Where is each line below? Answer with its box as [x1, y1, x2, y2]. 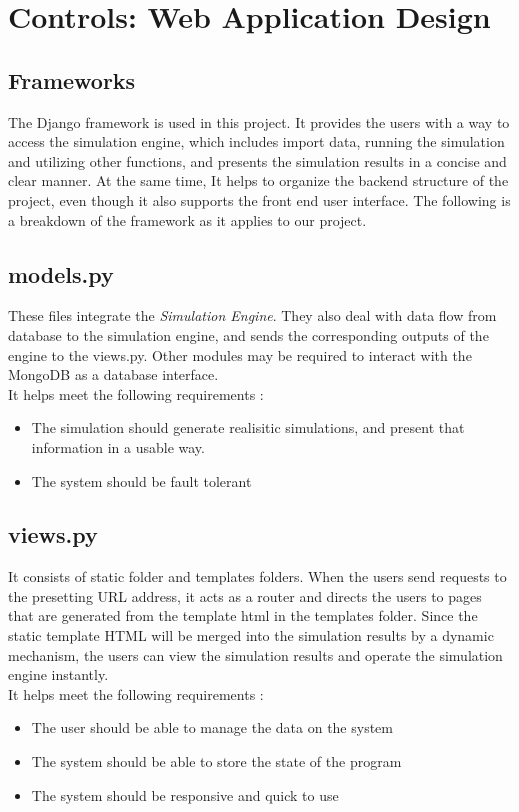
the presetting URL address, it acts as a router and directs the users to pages [8, 585, 482, 606]
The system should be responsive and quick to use [31, 784, 339, 805]
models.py [8, 258, 114, 289]
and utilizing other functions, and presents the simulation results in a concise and [8, 150, 507, 171]
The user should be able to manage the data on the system [31, 717, 393, 738]
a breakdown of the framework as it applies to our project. [8, 209, 367, 230]
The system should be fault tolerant [31, 470, 252, 491]
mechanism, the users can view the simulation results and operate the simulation [8, 644, 503, 665]
